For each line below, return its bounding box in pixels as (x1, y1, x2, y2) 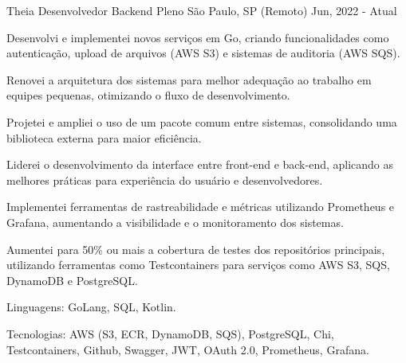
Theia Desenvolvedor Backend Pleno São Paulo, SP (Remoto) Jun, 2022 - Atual (6, 2, 397, 18)
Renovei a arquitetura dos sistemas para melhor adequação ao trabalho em (6, 71, 372, 88)
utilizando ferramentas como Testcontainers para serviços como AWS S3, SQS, (6, 256, 390, 273)
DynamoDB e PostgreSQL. (6, 271, 138, 288)
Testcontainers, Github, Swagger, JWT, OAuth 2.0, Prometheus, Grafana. (6, 341, 369, 357)
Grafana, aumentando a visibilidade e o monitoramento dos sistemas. (6, 213, 344, 230)
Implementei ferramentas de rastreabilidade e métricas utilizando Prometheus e (6, 198, 395, 215)
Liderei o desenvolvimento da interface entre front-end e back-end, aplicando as (6, 156, 394, 173)
